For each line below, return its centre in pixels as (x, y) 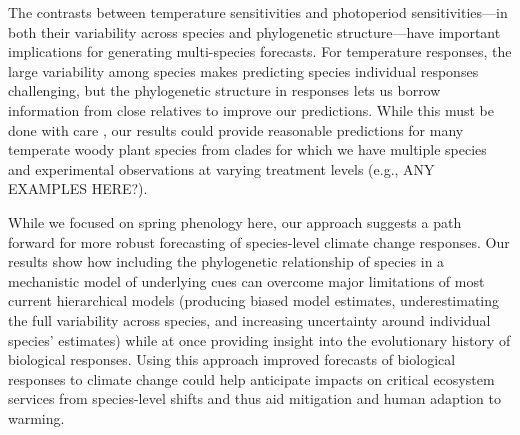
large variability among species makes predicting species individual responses (243, 70)
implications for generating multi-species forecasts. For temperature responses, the (260, 51)
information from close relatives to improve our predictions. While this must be (251, 109)
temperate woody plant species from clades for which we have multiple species (247, 149)
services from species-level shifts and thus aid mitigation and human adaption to (254, 398)
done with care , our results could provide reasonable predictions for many (236, 129)
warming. (36, 417)
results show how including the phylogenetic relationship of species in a (226, 261)
